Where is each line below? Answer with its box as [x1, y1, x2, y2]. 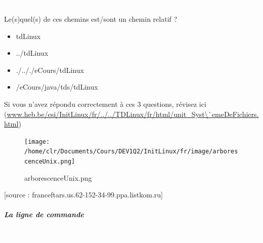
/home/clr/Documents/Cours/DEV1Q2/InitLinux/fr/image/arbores [24, 148, 238, 155]
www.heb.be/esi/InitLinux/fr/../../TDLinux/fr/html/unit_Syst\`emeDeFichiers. [7, 108, 259, 119]
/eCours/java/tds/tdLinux [16, 82, 98, 92]
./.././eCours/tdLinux [16, 64, 84, 75]
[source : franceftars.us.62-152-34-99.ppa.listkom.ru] [4, 189, 163, 200]
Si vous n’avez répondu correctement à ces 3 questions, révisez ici [4, 98, 206, 109]
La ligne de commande [4, 209, 84, 220]
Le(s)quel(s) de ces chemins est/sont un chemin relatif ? [4, 13, 178, 24]
